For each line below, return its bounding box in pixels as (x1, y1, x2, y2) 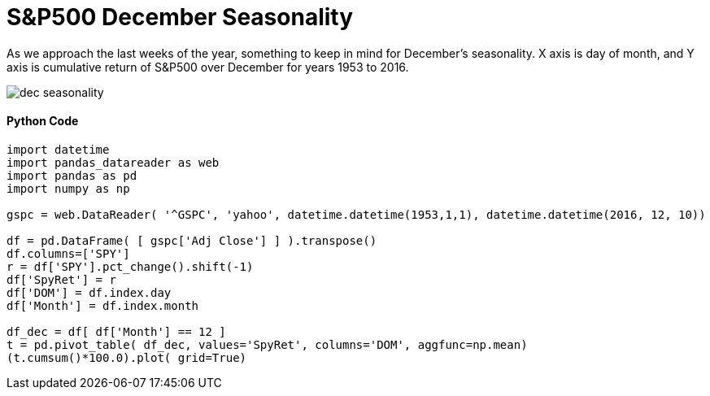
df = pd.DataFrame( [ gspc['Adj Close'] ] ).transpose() (7, 233, 377, 247)
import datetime (7, 142, 110, 156)
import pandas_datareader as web (7, 155, 220, 169)
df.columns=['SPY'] (7, 246, 130, 260)
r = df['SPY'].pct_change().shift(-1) (7, 259, 254, 273)
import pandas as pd (7, 168, 137, 182)
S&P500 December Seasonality (7, 3, 354, 31)
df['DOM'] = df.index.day (7, 285, 172, 299)
